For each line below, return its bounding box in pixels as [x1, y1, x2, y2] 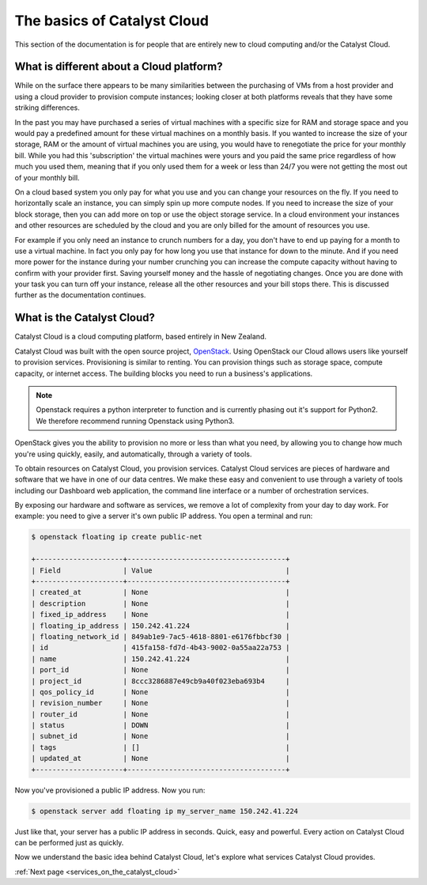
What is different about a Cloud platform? [14, 60, 223, 74]
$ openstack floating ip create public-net [31, 532, 203, 542]
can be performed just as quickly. [14, 838, 124, 847]
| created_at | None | [31, 588, 290, 597]
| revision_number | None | [31, 698, 290, 708]
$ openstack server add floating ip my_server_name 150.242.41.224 [31, 807, 299, 815]
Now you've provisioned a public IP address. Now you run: [14, 785, 206, 795]
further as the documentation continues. [14, 290, 146, 300]
